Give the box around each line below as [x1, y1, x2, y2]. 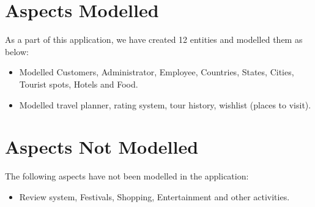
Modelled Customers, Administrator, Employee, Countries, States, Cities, [19, 66, 294, 78]
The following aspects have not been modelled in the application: [5, 170, 249, 183]
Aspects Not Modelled [5, 134, 199, 159]
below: [5, 45, 29, 58]
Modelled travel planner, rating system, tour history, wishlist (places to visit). [19, 98, 311, 111]
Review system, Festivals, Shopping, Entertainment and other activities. [19, 190, 290, 203]
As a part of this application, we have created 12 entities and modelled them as [5, 33, 303, 46]
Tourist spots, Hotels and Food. [19, 77, 138, 90]
